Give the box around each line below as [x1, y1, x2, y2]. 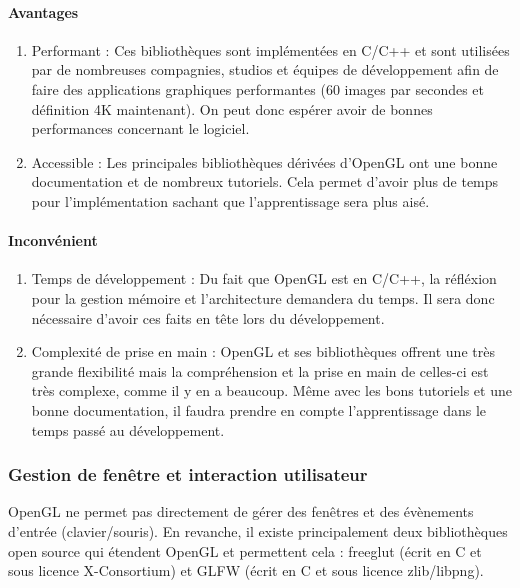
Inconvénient [8, 230, 98, 251]
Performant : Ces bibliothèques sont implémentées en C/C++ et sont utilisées [31, 39, 510, 60]
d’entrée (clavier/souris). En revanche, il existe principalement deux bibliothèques [8, 520, 508, 541]
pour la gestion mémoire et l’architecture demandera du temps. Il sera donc [31, 287, 495, 308]
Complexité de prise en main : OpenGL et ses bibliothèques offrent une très [31, 341, 495, 362]
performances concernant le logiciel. [31, 118, 250, 139]
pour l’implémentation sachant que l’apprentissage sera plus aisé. [31, 190, 430, 211]
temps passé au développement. [31, 419, 225, 440]
